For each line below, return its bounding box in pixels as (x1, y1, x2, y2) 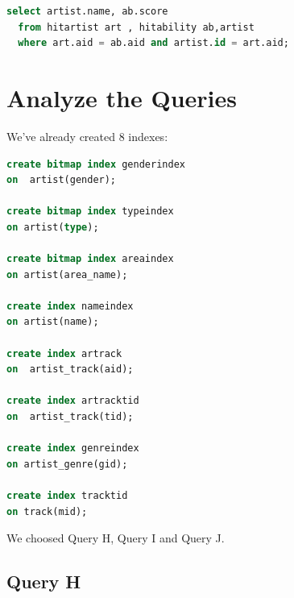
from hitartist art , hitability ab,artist (18, 21, 255, 33)
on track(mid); (6, 505, 88, 517)
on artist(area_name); (6, 268, 128, 280)
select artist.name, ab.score (6, 6, 168, 17)
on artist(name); (6, 316, 99, 328)
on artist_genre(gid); (6, 458, 128, 470)
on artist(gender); (6, 174, 117, 186)
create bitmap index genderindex (6, 158, 185, 170)
